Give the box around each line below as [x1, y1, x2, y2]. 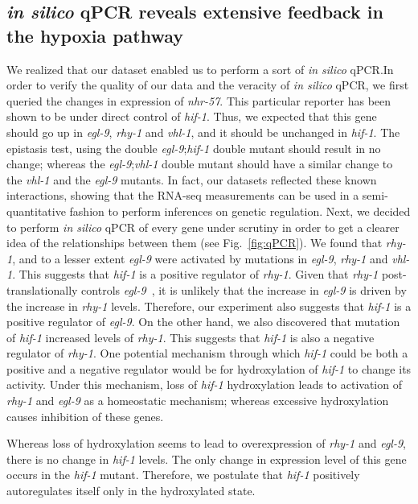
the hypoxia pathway [6, 23, 184, 48]
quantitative [6, 202, 66, 219]
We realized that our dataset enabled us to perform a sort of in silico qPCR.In [6, 60, 394, 77]
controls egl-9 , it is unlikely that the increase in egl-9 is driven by [81, 281, 407, 298]
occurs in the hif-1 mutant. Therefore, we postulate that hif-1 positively [6, 466, 360, 483]
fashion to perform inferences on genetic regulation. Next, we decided [69, 202, 411, 219]
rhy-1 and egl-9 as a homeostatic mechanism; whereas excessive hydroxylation [6, 392, 389, 409]
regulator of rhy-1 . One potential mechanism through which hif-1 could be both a [6, 345, 408, 361]
